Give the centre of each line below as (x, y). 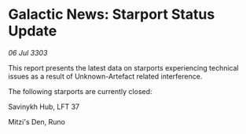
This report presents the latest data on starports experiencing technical (123, 67)
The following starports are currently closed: (80, 91)
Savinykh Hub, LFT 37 (44, 107)
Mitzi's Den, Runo (37, 121)
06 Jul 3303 (28, 53)
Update (33, 31)
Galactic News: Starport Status (112, 14)
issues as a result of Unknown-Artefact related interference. (105, 76)
